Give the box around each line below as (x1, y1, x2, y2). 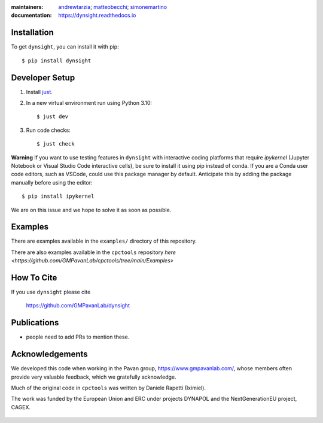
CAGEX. (11, 403, 31, 410)
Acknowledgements (11, 349, 88, 359)
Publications (11, 318, 59, 328)
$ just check (36, 141, 75, 147)
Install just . (26, 88, 53, 95)
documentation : (11, 12, 52, 19)
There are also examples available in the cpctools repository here (11, 249, 176, 256)
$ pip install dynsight (22, 57, 92, 64)
